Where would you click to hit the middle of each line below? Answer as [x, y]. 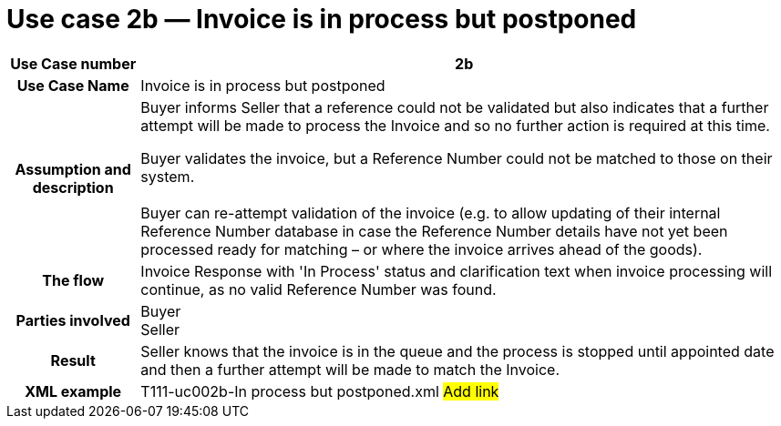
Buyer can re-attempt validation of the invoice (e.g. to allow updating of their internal [431, 213]
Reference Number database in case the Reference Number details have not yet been [434, 231]
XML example [73, 391]
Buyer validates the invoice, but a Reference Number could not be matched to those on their [457, 158]
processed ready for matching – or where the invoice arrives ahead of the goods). [421, 249]
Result [73, 360]
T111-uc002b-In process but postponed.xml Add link [320, 391]
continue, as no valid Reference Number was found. [319, 289]
